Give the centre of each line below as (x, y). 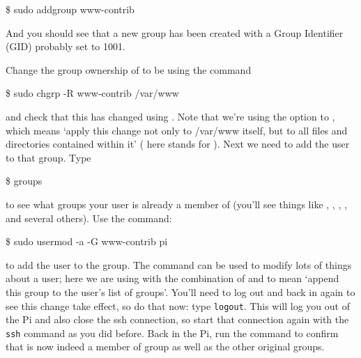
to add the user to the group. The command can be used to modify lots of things (179, 264)
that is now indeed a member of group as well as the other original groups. (165, 347)
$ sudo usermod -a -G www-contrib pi (87, 241)
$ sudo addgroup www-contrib (70, 9)
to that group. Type (48, 157)
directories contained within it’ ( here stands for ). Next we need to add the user (178, 144)
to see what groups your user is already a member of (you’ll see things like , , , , (176, 204)
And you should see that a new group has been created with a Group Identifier (175, 32)
